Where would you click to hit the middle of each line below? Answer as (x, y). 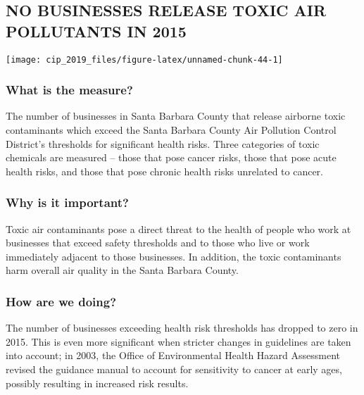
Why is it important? (67, 202)
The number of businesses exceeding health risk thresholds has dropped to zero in (182, 328)
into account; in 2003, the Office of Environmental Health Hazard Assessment (173, 355)
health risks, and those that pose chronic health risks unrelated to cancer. (164, 171)
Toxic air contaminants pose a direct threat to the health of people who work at (178, 228)
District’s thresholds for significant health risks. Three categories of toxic (163, 143)
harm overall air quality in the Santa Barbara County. (122, 270)
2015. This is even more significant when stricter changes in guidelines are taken (178, 341)
